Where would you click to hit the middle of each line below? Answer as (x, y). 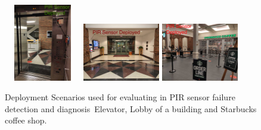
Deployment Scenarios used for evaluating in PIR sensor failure (120, 97)
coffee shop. (26, 120)
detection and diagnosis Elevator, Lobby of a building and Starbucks (131, 108)
